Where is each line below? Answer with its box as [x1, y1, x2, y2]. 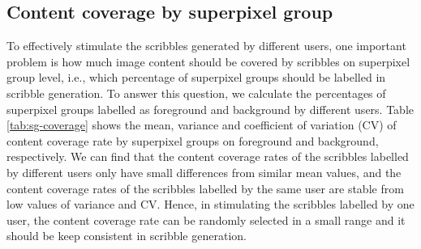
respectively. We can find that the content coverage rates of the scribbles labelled [6, 148, 409, 165]
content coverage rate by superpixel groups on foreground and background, [6, 132, 379, 149]
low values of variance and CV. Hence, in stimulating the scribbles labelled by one [6, 196, 415, 213]
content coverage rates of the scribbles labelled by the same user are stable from [6, 179, 404, 196]
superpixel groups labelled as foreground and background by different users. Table [6, 100, 414, 117]
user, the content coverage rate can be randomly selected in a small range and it [6, 211, 406, 228]
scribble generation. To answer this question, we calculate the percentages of [6, 84, 386, 101]
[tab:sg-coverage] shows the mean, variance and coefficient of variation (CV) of [6, 116, 397, 133]
